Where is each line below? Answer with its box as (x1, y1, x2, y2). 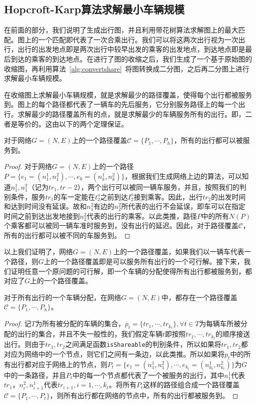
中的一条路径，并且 (4, 370, 66, 380)
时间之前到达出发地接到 (4, 210, 80, 221)
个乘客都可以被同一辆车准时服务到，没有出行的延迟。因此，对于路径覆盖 (4, 220, 238, 231)
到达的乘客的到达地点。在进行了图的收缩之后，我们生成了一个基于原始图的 (10, 53, 252, 64)
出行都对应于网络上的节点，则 (10, 359, 107, 369)
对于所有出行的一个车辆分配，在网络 (4, 292, 121, 302)
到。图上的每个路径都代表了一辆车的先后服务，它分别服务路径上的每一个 (4, 99, 238, 109)
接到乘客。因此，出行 (133, 191, 203, 202)
